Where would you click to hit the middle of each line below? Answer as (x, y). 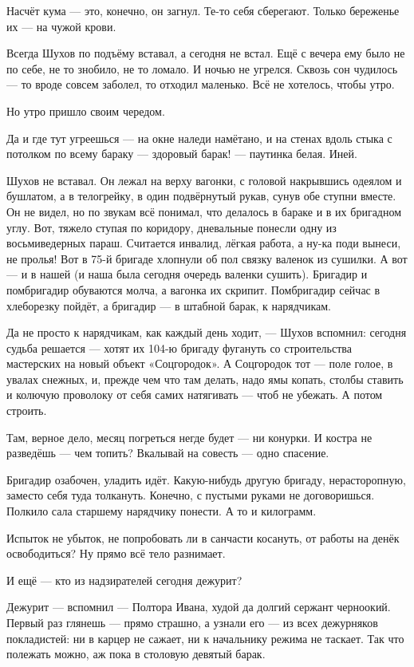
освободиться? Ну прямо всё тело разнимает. (116, 553)
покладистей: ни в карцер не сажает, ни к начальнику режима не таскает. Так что (205, 638)
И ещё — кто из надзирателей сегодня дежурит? (124, 580)
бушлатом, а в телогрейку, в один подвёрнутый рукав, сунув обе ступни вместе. (201, 196)
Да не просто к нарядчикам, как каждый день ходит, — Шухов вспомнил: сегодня (207, 332)
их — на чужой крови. (61, 26)
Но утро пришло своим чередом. (86, 111)
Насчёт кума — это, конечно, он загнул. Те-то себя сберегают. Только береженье (203, 10)
